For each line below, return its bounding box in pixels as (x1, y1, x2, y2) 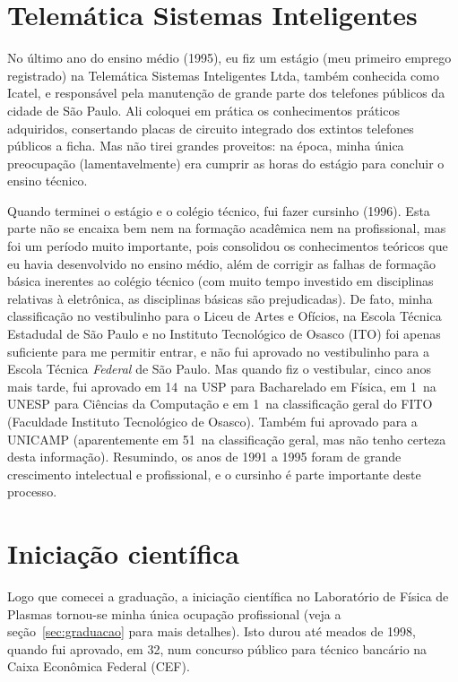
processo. (7, 482, 57, 501)
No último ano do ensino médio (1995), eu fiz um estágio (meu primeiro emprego (7, 48, 452, 67)
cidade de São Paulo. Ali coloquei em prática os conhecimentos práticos (7, 100, 400, 119)
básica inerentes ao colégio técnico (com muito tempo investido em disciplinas (7, 272, 434, 290)
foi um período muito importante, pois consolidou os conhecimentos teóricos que (7, 237, 448, 255)
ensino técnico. (7, 171, 88, 190)
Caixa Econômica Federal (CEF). (7, 657, 190, 676)
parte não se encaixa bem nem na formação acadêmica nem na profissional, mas (7, 219, 446, 237)
